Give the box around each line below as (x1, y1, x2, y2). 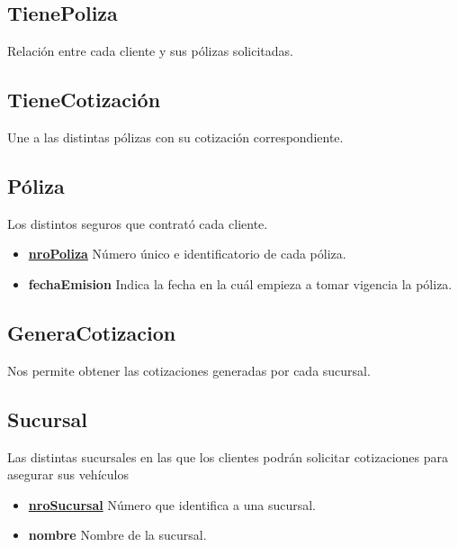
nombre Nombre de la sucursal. (28, 525, 207, 544)
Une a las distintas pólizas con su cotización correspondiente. (7, 128, 344, 146)
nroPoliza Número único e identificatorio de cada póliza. (28, 244, 346, 263)
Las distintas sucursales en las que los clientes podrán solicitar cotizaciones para (7, 447, 448, 466)
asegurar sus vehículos (7, 465, 129, 484)
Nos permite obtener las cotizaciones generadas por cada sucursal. (7, 360, 371, 379)
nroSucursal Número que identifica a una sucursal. (28, 495, 317, 514)
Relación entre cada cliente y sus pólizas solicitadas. (7, 41, 293, 60)
